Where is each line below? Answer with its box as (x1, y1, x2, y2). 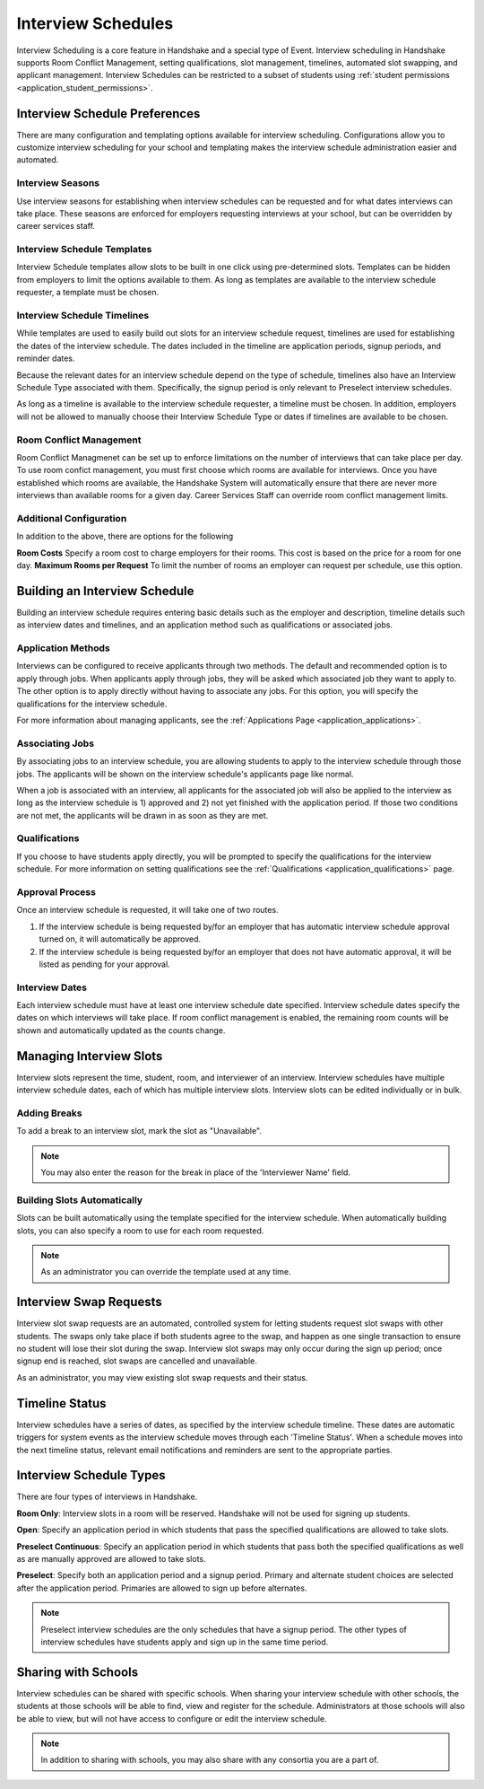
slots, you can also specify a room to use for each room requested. (16, 1225, 264, 1236)
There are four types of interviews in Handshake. (16, 1491, 198, 1503)
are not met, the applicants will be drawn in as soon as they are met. (16, 810, 269, 820)
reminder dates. (16, 353, 75, 364)
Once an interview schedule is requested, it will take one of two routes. (16, 905, 279, 916)
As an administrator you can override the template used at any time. (40, 1267, 291, 1277)
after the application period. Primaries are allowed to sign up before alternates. (16, 1583, 307, 1593)
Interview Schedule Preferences (16, 106, 201, 121)
